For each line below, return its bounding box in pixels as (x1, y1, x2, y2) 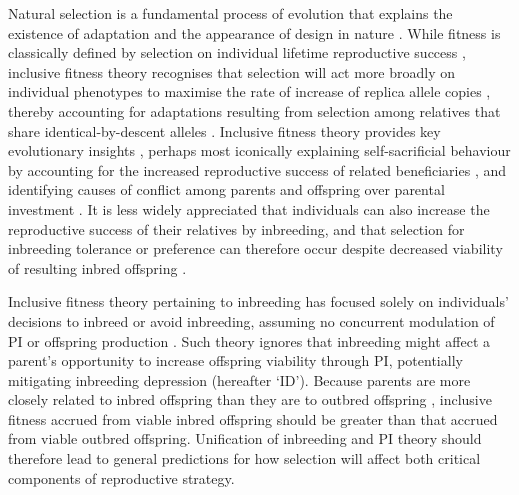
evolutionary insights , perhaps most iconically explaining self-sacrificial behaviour (8, 140, 511, 161)
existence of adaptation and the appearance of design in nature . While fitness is (8, 22, 501, 43)
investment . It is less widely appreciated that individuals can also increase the (8, 198, 490, 219)
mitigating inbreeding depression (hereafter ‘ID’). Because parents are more (8, 369, 471, 390)
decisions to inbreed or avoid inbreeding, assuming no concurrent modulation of (8, 310, 495, 331)
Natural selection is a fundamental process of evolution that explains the (8, 3, 453, 23)
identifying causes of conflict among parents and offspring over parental (8, 179, 445, 200)
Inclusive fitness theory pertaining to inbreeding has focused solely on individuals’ (8, 291, 509, 312)
